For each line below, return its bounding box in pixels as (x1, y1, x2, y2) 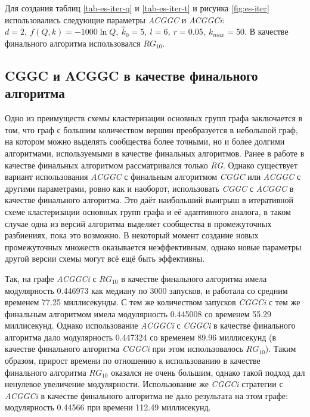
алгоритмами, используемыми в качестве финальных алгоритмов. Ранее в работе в (5, 146, 305, 159)
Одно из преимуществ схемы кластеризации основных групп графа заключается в (5, 112, 303, 124)
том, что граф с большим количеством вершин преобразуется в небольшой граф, (5, 123, 298, 136)
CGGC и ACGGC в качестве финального (5, 66, 258, 84)
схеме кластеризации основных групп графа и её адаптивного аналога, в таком (5, 205, 291, 217)
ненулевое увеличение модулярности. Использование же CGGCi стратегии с (5, 378, 283, 390)
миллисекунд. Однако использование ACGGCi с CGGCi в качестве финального (5, 319, 296, 332)
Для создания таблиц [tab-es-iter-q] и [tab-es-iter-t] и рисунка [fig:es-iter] (5, 2, 269, 14)
